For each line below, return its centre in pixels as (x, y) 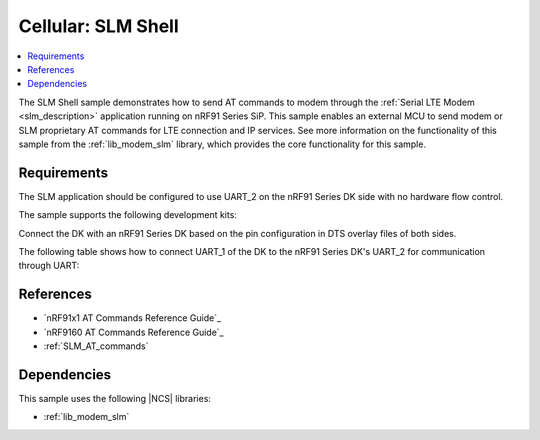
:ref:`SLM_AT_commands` (96, 346)
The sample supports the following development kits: (127, 215)
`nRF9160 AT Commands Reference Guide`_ (133, 332)
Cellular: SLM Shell (98, 26)
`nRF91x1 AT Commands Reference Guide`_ (132, 318)
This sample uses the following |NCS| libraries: (115, 398)
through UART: (49, 266)
